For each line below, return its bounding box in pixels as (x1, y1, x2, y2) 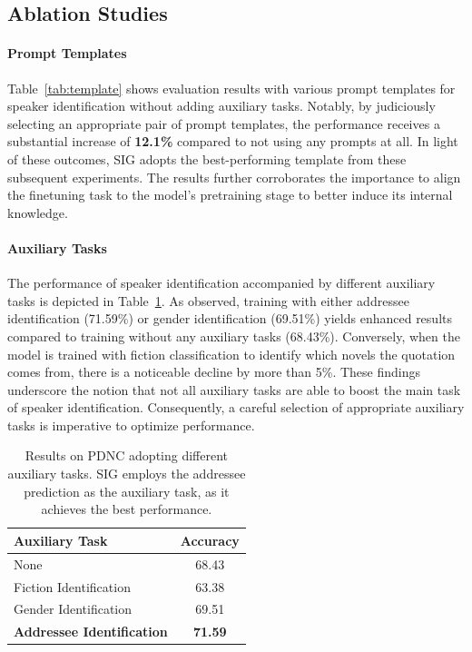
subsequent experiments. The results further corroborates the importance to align (7, 167, 461, 186)
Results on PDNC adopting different (25, 446, 229, 465)
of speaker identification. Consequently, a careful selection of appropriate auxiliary (7, 398, 465, 417)
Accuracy (180, 530, 240, 549)
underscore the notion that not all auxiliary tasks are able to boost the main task (7, 380, 461, 399)
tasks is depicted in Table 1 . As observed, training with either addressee (7, 291, 409, 310)
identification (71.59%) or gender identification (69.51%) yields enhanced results (7, 309, 452, 328)
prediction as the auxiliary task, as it (24, 481, 230, 500)
